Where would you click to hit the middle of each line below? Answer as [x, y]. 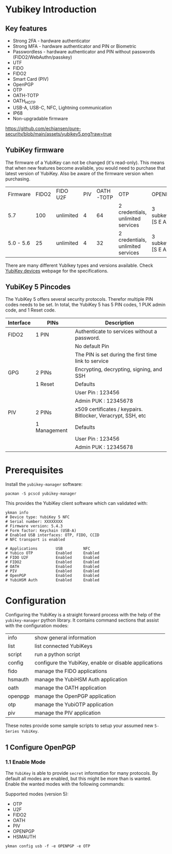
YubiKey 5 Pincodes [38, 287]
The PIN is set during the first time [116, 355]
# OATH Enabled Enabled [52, 567]
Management [51, 430]
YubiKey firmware [35, 150]
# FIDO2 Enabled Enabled [52, 562]
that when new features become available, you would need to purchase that [85, 168]
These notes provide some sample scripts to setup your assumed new [79, 725]
